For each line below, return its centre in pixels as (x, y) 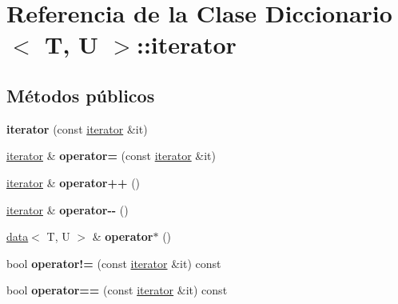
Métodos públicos (81, 95)
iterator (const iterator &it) (77, 128)
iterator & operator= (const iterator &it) (111, 156)
